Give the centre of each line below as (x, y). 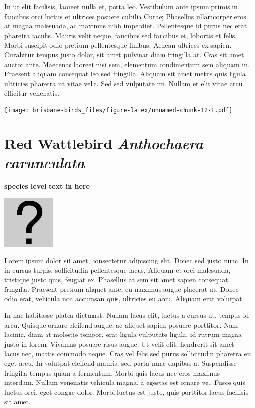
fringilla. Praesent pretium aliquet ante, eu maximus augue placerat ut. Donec (122, 289)
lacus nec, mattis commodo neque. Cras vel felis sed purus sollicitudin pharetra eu (128, 353)
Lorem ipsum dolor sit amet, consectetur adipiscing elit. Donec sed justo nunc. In (127, 260)
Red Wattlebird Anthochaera (104, 143)
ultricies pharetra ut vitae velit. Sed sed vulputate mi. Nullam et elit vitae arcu (124, 83)
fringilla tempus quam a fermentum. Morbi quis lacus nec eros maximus (112, 372)
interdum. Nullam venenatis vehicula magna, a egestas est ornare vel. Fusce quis (125, 382)
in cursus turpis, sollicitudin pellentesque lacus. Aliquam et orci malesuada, (117, 270)
